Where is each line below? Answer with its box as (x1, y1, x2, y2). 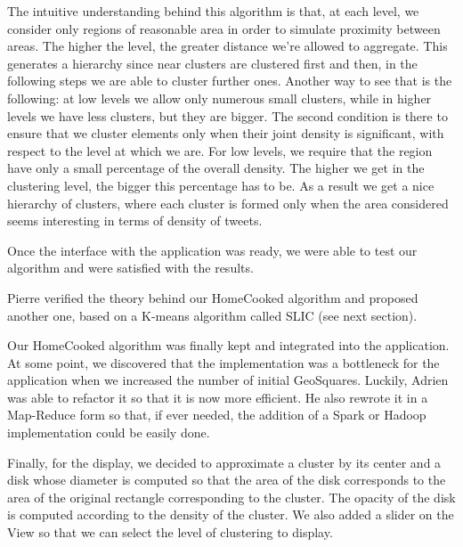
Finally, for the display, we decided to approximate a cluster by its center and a (7, 453, 442, 471)
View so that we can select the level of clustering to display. (7, 523, 333, 542)
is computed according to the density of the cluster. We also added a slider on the (7, 505, 454, 524)
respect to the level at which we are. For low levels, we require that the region (7, 141, 433, 159)
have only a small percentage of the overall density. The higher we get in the (7, 159, 425, 177)
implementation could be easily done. (7, 423, 210, 442)
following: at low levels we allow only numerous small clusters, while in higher (7, 88, 432, 107)
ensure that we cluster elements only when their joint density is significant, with (7, 124, 444, 143)
